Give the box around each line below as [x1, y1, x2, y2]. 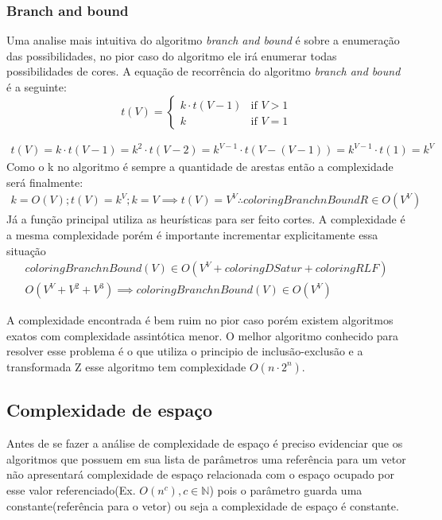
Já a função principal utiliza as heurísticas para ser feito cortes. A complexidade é [6, 211, 405, 227]
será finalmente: [6, 173, 83, 190]
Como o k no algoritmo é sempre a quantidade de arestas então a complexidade [6, 158, 394, 175]
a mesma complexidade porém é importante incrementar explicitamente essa [6, 226, 378, 243]
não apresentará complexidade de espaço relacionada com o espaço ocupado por [6, 466, 395, 483]
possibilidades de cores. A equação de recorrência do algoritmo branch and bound [6, 63, 401, 80]
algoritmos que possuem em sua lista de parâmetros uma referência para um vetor [6, 450, 406, 467]
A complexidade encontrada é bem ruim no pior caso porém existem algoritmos [6, 312, 394, 328]
